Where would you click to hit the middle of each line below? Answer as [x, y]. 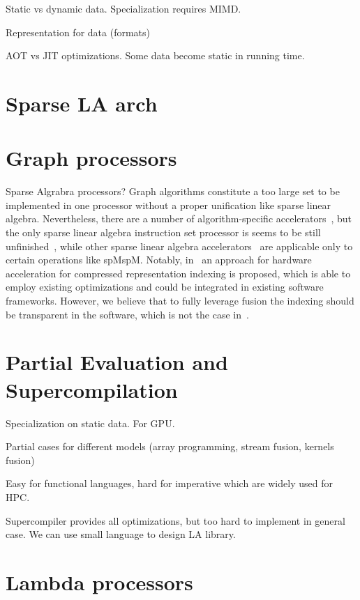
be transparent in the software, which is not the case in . [127, 314]
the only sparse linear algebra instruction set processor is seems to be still [163, 232]
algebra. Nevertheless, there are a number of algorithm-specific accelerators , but [179, 218]
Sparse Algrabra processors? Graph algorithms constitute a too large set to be [173, 191]
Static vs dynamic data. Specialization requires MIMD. [123, 8]
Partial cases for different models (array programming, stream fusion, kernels [170, 446]
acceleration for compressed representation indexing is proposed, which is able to [178, 273]
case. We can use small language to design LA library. [121, 534]
